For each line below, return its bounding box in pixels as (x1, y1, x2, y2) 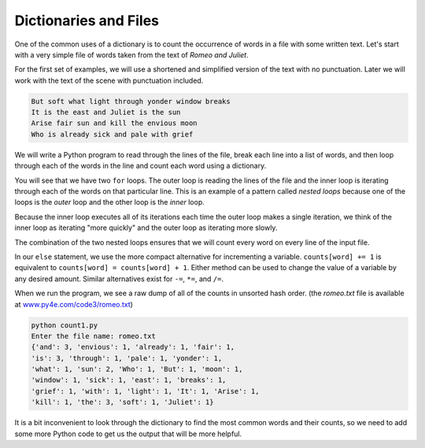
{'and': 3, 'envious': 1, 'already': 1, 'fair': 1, (31, 342, 235, 352)
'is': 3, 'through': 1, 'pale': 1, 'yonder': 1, (31, 354, 223, 362)
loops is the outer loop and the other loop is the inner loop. (14, 198, 205, 207)
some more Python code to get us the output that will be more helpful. (14, 429, 242, 439)
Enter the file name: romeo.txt (31, 331, 157, 340)
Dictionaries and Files (14, 12, 160, 29)
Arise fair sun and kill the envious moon (31, 119, 198, 128)
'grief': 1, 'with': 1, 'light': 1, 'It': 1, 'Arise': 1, (31, 387, 260, 395)
